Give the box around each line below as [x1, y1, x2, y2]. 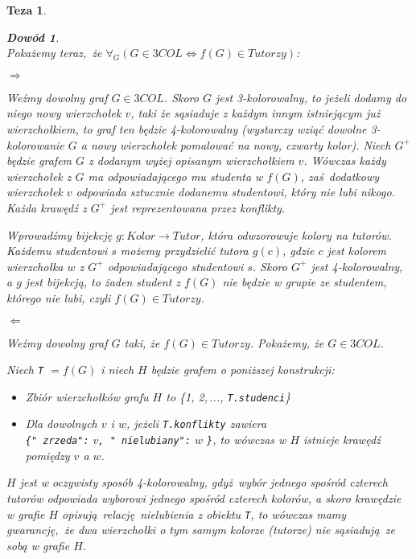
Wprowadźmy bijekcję [6, 226, 113, 243]
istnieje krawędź [303, 431, 381, 448]
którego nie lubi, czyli [6, 289, 111, 306]
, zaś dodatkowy [300, 167, 380, 184]
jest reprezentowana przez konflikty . [110, 199, 286, 216]
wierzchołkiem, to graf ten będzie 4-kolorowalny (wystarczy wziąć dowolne [6, 120, 367, 137]
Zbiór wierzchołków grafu [25, 388, 149, 405]
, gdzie [282, 242, 315, 259]
